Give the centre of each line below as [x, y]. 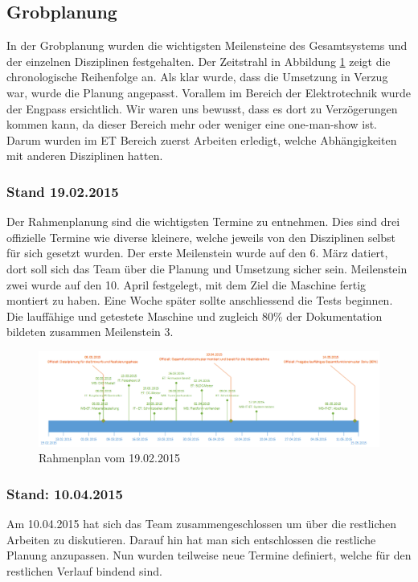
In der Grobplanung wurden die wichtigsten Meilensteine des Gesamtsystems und [207, 45]
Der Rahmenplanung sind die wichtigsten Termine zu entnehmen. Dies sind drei [203, 221]
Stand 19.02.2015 [63, 191]
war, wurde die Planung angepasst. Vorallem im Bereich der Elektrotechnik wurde [209, 92]
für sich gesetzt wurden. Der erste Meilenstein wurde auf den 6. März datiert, [197, 253]
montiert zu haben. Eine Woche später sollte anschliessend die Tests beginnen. [200, 300]
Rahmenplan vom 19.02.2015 [109, 458]
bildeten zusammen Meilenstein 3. [90, 332]
